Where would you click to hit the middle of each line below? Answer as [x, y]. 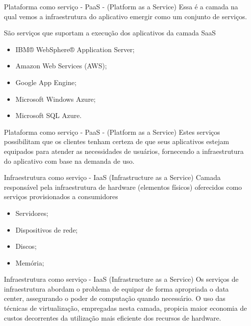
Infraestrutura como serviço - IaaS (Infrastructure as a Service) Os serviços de [121, 279]
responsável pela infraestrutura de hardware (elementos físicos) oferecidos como [123, 187]
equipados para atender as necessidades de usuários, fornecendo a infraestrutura [124, 151]
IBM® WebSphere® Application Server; [75, 49]
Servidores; [32, 213]
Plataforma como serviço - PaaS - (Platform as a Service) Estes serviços [112, 132]
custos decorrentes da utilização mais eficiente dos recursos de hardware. [113, 317]
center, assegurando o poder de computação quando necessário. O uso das [115, 298]
